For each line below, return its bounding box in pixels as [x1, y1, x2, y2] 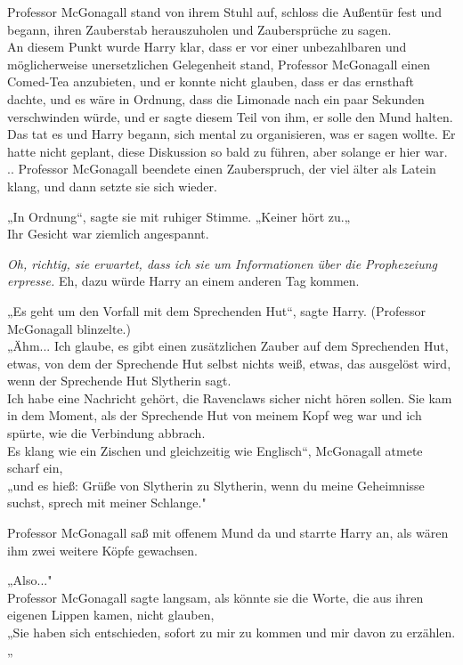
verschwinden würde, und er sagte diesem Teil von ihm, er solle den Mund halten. [7, 107, 453, 126]
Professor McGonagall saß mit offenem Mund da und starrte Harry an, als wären [7, 523, 449, 542]
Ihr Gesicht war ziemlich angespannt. [7, 224, 209, 243]
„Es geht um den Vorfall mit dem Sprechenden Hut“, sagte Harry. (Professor [7, 301, 426, 320]
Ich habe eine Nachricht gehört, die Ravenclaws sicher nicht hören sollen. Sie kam [7, 388, 452, 407]
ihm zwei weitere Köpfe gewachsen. [7, 540, 198, 559]
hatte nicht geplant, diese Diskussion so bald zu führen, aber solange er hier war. [7, 142, 448, 160]
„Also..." [7, 571, 53, 589]
